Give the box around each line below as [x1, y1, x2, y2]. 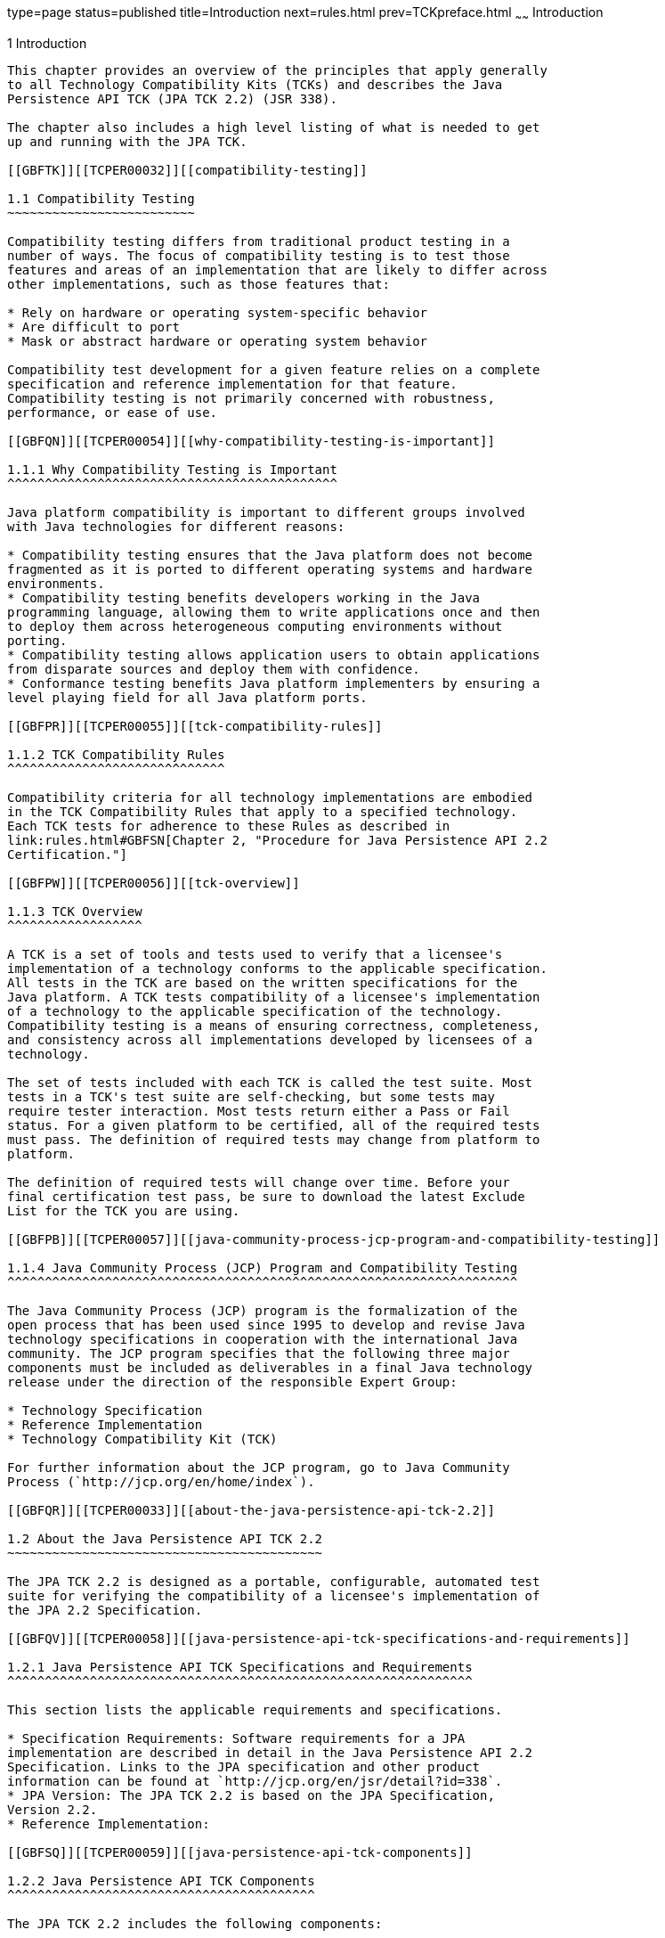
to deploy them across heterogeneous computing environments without [7, 618, 503, 634]
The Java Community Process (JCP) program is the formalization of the [7, 1303, 518, 1318]
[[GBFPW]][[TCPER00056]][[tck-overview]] [7, 875, 300, 890]
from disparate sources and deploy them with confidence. [7, 661, 420, 676]
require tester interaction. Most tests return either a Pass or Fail [7, 1103, 510, 1118]
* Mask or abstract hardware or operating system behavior [7, 333, 428, 348]
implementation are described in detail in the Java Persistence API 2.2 [7, 1745, 533, 1760]
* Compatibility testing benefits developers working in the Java [7, 590, 481, 605]
